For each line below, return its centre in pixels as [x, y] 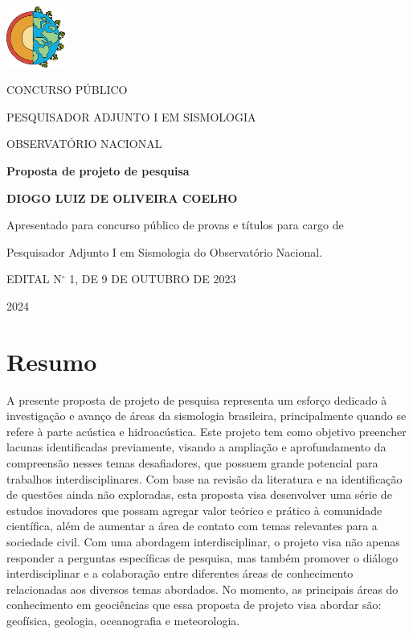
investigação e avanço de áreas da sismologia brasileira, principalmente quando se [206, 416]
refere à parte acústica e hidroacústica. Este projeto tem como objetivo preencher [206, 431]
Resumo [52, 361]
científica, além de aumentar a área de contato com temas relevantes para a [192, 526]
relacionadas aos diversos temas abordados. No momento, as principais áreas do [202, 589]
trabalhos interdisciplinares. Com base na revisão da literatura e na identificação [204, 478]
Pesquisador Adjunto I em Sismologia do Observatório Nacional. [165, 251]
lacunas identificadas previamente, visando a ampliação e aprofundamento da [196, 447]
